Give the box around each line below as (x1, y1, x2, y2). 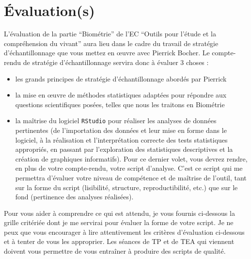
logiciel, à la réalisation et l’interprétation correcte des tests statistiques (15, 134, 228, 145)
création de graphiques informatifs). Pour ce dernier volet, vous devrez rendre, (15, 153, 248, 163)
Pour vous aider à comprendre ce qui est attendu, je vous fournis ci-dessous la (4, 208, 235, 218)
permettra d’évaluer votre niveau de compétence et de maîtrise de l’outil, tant (15, 172, 247, 182)
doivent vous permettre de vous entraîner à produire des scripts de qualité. (4, 246, 226, 256)
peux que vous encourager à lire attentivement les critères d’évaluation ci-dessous (4, 227, 245, 237)
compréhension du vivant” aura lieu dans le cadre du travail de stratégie (4, 38, 219, 48)
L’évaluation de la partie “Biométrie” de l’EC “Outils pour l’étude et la (4, 29, 216, 39)
